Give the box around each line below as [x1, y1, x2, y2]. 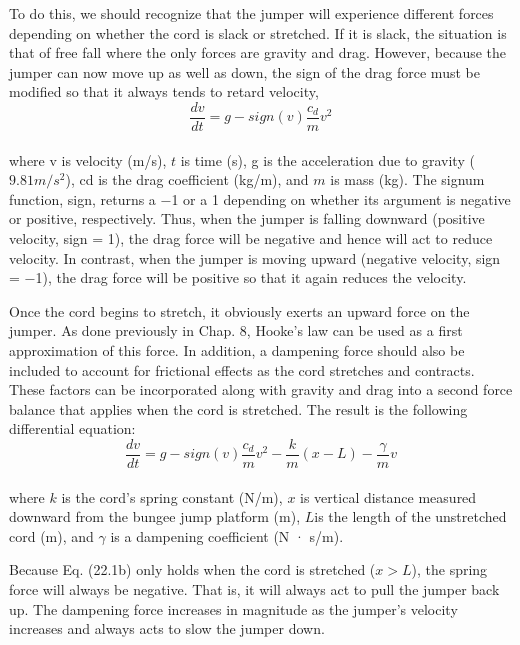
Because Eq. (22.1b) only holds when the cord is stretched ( [9, 559, 376, 580]
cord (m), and [9, 525, 94, 546]
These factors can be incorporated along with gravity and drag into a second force [9, 379, 513, 400]
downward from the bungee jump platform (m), [9, 506, 301, 527]
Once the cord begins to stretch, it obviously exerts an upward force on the [9, 300, 470, 321]
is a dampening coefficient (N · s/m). [110, 525, 344, 546]
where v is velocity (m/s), [9, 149, 167, 170]
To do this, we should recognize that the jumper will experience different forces [9, 3, 494, 23]
